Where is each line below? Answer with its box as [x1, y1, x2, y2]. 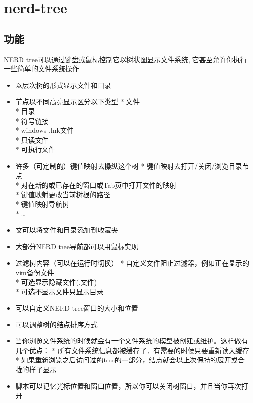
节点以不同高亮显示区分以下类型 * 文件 [15, 96, 140, 106]
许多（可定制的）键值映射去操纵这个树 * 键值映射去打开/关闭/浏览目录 [15, 160, 243, 170]
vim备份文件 [15, 267, 54, 277]
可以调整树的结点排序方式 [15, 319, 98, 329]
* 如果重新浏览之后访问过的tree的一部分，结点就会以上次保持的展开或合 [15, 355, 245, 365]
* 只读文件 [15, 134, 49, 145]
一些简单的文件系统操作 [4, 64, 79, 74]
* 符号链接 [15, 115, 49, 126]
